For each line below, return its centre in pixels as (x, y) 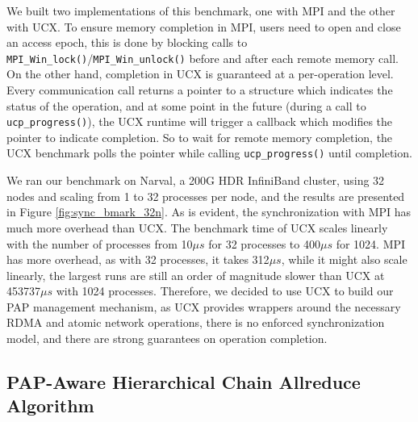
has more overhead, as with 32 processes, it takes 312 (138, 259)
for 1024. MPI (371, 243)
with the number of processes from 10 (100, 243)
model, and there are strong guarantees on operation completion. (167, 338)
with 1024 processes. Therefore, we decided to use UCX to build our (225, 291)
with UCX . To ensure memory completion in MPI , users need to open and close (204, 26)
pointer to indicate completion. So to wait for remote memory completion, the (200, 137)
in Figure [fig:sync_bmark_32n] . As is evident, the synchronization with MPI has (209, 212)
